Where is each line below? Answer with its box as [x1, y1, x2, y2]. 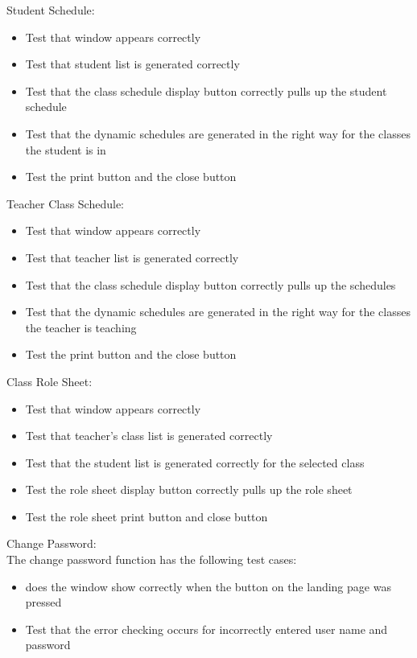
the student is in [25, 141, 106, 158]
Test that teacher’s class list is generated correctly [25, 427, 273, 444]
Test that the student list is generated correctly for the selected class [25, 454, 365, 471]
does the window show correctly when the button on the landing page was [25, 578, 391, 594]
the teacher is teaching [25, 319, 137, 335]
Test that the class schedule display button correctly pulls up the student [25, 82, 387, 99]
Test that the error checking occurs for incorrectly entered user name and [25, 620, 388, 637]
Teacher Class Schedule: [6, 195, 125, 212]
